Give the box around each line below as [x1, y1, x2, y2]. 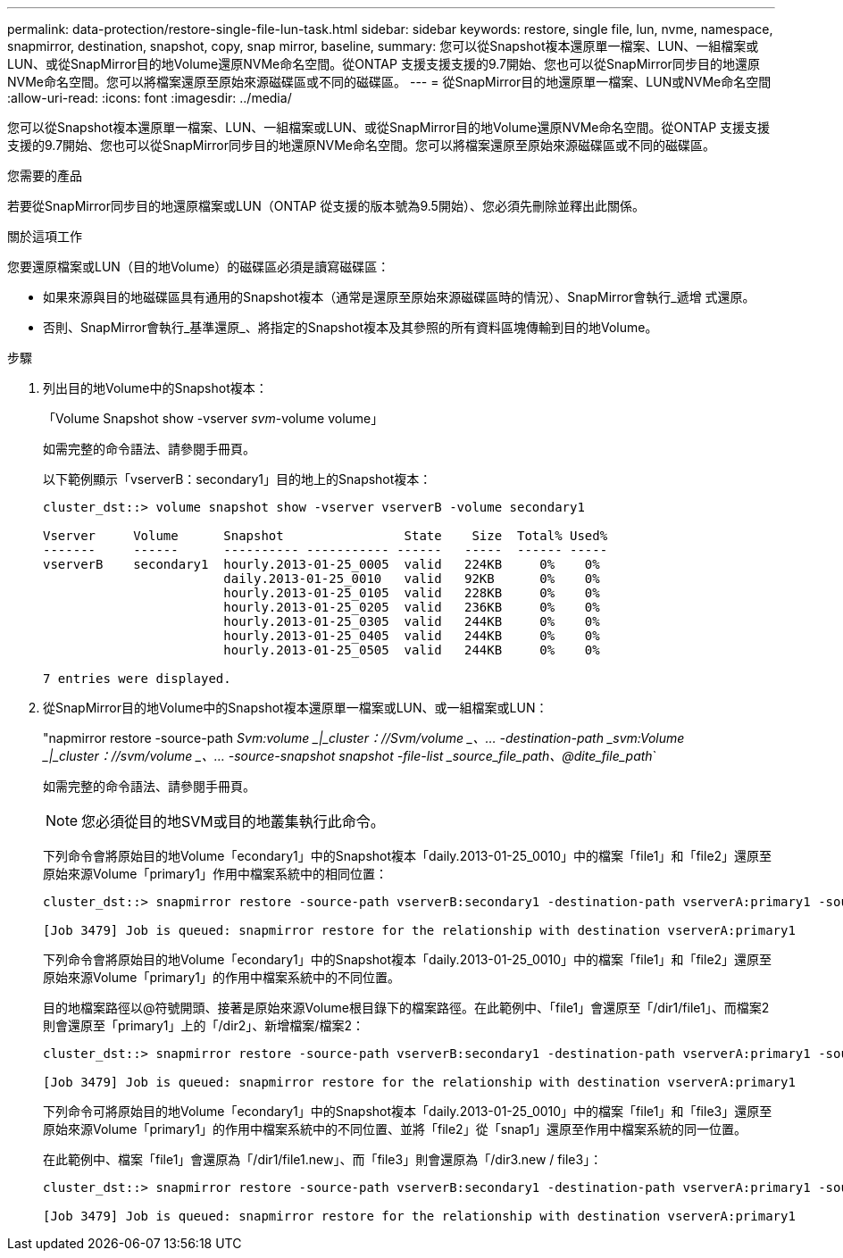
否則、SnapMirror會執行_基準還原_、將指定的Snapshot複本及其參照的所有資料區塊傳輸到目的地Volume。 [43, 320, 658, 335]
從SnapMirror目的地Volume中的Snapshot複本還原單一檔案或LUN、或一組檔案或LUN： [43, 700, 548, 715]
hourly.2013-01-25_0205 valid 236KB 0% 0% [223, 600, 600, 614]
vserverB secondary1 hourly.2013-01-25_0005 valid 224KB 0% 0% [43, 557, 600, 571]
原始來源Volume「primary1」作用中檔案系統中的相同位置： [43, 866, 388, 881]
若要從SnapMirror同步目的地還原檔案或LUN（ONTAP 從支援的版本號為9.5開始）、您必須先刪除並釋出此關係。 [7, 198, 645, 213]
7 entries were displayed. [43, 671, 231, 686]
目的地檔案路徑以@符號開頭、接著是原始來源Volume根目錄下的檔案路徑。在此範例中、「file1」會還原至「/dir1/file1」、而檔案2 [43, 1000, 770, 1015]
